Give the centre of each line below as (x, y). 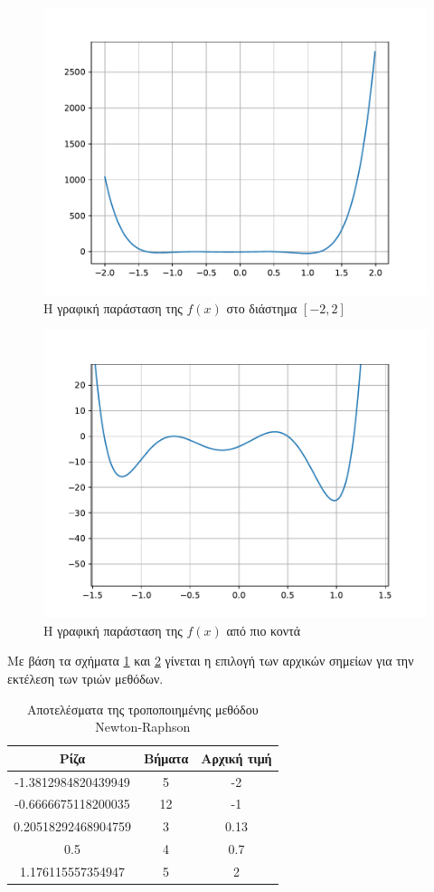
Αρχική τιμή (236, 758)
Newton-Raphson (143, 727)
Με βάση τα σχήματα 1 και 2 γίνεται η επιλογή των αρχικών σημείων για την (211, 661)
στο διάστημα (262, 307)
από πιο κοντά (264, 630)
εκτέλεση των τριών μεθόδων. (85, 678)
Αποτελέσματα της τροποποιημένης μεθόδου (142, 709)
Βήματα (166, 758)
